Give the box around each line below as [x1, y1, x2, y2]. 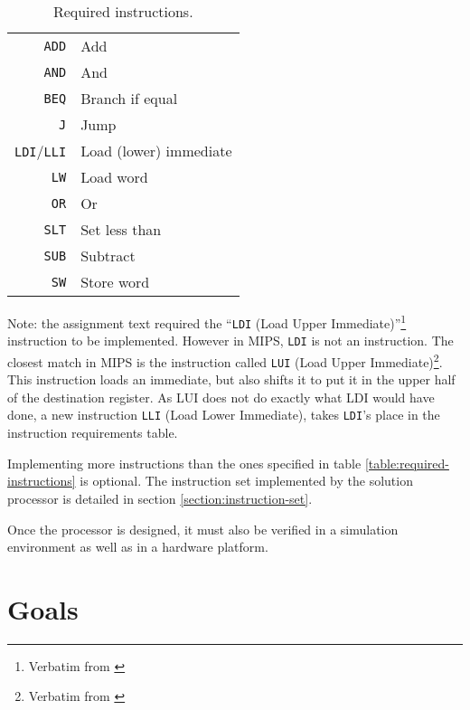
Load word [80, 166, 148, 187]
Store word [80, 271, 150, 292]
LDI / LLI [14, 140, 67, 161]
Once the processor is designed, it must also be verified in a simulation [7, 519, 399, 538]
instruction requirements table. [7, 423, 178, 442]
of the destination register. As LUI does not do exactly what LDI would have [7, 387, 435, 406]
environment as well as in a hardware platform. [7, 537, 268, 556]
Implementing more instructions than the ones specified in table [7, 453, 362, 472]
